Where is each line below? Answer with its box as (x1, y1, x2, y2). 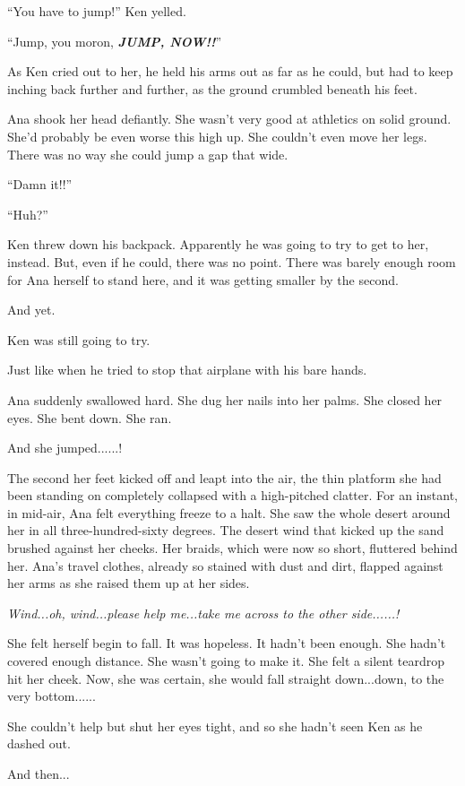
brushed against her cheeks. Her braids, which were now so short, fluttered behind (7, 539, 458, 557)
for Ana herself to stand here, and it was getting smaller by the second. (7, 270, 399, 289)
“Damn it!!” (7, 175, 73, 194)
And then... (7, 764, 70, 782)
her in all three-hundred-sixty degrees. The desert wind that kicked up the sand (7, 521, 444, 540)
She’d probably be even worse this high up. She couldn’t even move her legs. (7, 126, 427, 145)
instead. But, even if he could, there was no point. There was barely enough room (7, 252, 456, 271)
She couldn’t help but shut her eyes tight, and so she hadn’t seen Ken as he (7, 716, 423, 735)
